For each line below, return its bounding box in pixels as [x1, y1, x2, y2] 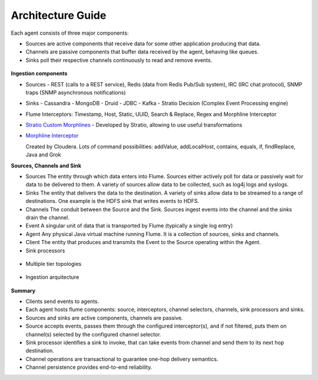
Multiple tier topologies [25, 260, 82, 267]
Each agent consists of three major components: [11, 29, 129, 36]
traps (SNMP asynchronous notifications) [25, 89, 126, 96]
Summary [11, 287, 35, 294]
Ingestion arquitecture [25, 274, 79, 281]
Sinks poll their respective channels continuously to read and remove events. [25, 56, 213, 64]
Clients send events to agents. [25, 298, 100, 305]
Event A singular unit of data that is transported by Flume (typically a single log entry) [25, 222, 233, 229]
